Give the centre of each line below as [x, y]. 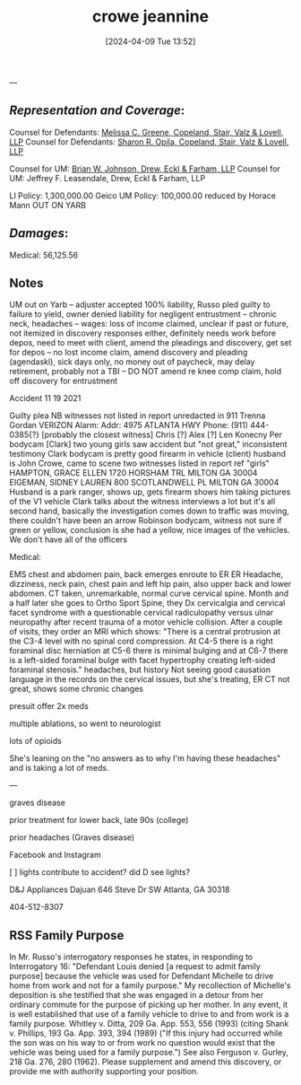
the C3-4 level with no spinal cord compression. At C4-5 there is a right [141, 641]
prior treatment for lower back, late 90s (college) [99, 820]
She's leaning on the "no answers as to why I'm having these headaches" [145, 758]
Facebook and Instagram [55, 855]
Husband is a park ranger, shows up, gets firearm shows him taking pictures [150, 492]
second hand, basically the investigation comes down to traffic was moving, [149, 511]
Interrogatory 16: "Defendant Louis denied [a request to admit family [135, 967]
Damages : [39, 234]
